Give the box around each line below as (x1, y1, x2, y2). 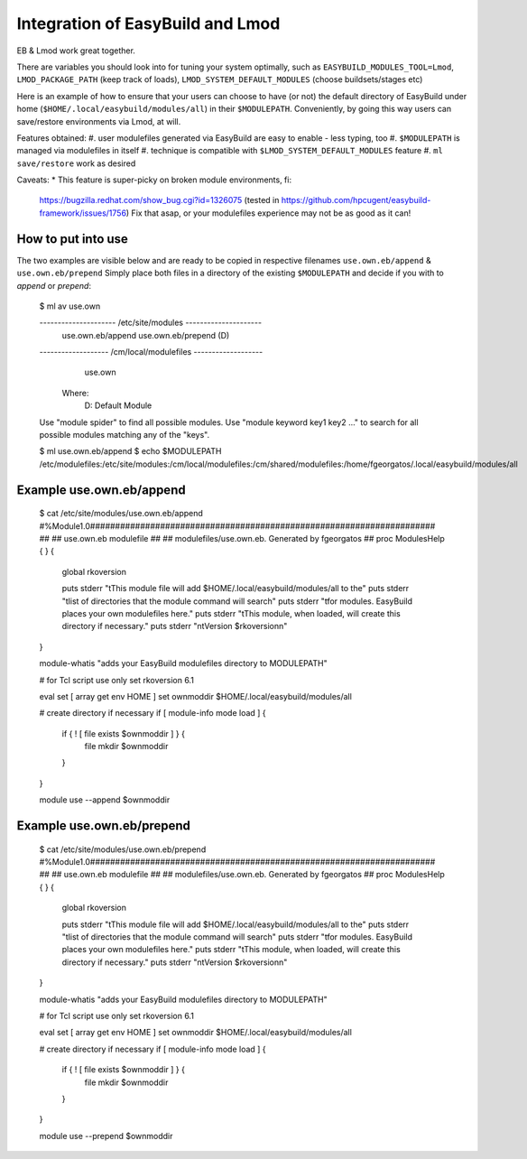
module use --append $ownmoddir (39, 794, 171, 805)
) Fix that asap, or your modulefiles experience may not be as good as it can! (125, 208, 411, 218)
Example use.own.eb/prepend (16, 818, 191, 834)
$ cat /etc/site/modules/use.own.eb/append (39, 508, 203, 519)
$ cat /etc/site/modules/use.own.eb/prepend (39, 844, 207, 855)
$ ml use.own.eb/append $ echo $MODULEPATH (39, 446, 222, 457)
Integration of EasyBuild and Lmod (16, 14, 281, 33)
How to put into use (16, 231, 128, 246)
